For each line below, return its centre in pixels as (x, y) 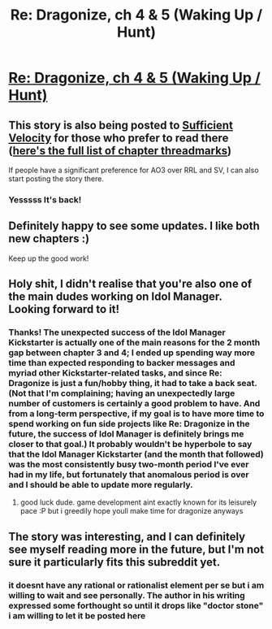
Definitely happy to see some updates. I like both (134, 226)
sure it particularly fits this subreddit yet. (114, 562)
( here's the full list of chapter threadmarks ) (120, 151)
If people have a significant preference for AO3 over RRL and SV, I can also (134, 170)
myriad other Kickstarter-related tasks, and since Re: (115, 373)
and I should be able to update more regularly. (101, 485)
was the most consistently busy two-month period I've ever (129, 465)
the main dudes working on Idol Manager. (115, 297)
